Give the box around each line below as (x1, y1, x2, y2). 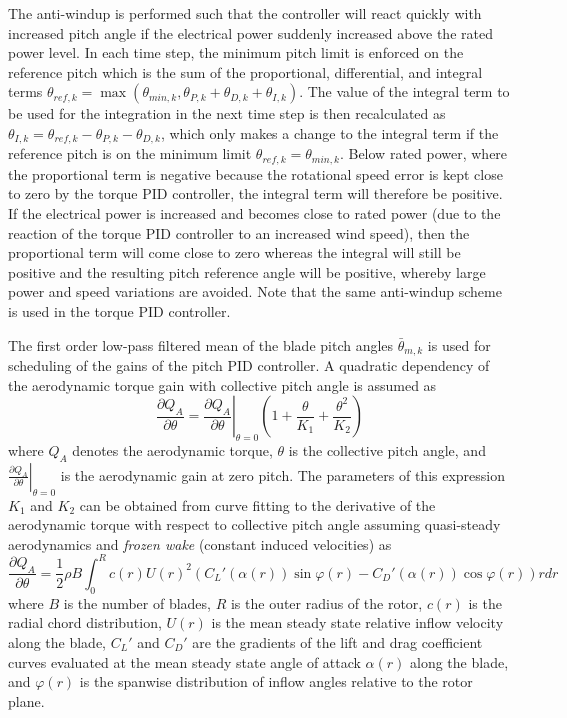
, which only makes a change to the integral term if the (160, 122, 499, 143)
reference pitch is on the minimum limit (8, 143, 252, 164)
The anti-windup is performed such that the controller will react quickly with (8, 3, 482, 23)
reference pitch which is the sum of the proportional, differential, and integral (8, 61, 483, 82)
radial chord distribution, (8, 612, 162, 633)
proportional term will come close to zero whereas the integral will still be (8, 242, 461, 263)
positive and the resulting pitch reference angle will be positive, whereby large (8, 261, 486, 282)
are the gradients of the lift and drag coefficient (192, 631, 483, 652)
